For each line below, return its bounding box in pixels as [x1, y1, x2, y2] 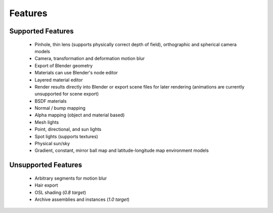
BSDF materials [34, 98, 67, 104]
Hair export [34, 182, 58, 188]
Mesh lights [34, 119, 59, 125]
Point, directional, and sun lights [34, 126, 102, 133]
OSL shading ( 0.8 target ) [34, 189, 86, 195]
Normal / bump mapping [34, 105, 86, 111]
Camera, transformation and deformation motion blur [34, 56, 145, 62]
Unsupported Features [9, 161, 82, 169]
